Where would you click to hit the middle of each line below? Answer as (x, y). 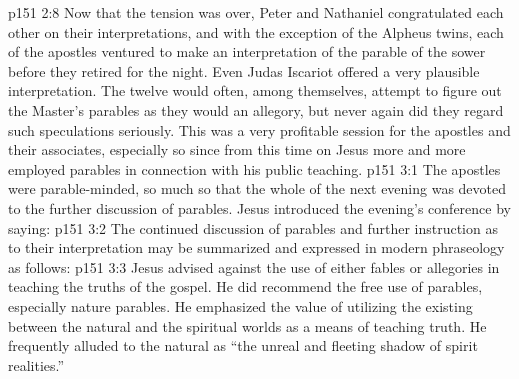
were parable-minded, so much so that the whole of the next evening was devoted (257, 188)
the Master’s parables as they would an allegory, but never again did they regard (256, 109)
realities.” (36, 364)
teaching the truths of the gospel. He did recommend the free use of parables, (245, 286)
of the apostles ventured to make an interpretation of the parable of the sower (247, 51)
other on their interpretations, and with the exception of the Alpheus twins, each (256, 31)
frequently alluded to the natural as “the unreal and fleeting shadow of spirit (243, 345)
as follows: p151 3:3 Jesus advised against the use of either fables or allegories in (254, 266)
